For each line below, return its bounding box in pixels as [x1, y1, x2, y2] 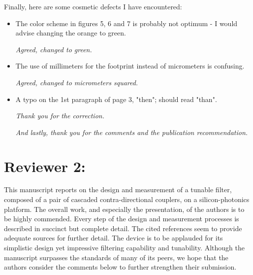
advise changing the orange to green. [15, 28, 126, 38]
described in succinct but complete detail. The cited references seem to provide [4, 223, 242, 233]
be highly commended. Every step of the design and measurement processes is [4, 213, 239, 224]
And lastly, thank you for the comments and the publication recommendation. [15, 127, 248, 137]
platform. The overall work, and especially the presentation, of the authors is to [4, 204, 245, 214]
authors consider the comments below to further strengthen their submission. [4, 262, 237, 272]
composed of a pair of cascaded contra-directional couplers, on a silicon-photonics [4, 194, 250, 205]
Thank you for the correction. [15, 110, 104, 121]
